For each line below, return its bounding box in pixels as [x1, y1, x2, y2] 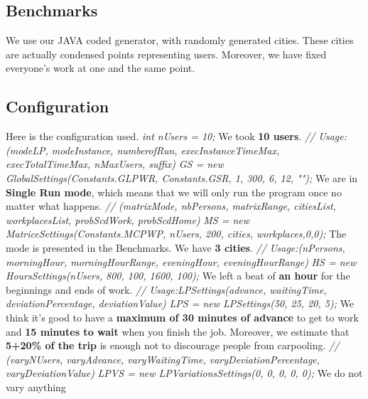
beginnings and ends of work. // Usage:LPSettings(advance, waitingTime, [6, 282, 327, 297]
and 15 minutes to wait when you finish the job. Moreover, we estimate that [6, 324, 350, 339]
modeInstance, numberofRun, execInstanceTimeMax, [51, 142, 280, 157]
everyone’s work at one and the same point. [6, 60, 195, 75]
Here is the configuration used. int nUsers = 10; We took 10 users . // [6, 129, 315, 144]
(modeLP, [6, 142, 48, 157]
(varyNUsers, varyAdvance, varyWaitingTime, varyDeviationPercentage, [6, 351, 320, 366]
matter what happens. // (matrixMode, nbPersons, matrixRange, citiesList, [6, 198, 336, 213]
